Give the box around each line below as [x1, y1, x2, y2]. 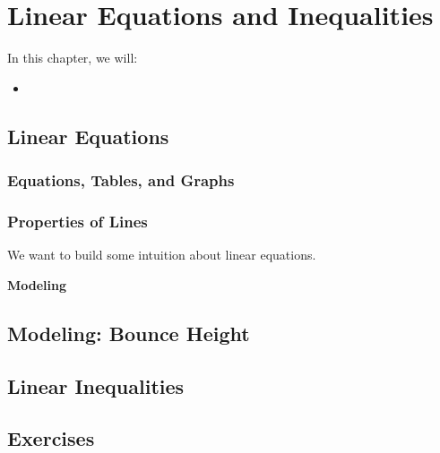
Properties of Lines [7, 209, 148, 232]
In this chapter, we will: [7, 48, 138, 67]
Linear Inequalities [7, 372, 185, 399]
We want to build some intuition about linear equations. [7, 245, 316, 264]
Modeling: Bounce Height [7, 319, 250, 346]
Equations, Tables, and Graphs [7, 169, 235, 192]
